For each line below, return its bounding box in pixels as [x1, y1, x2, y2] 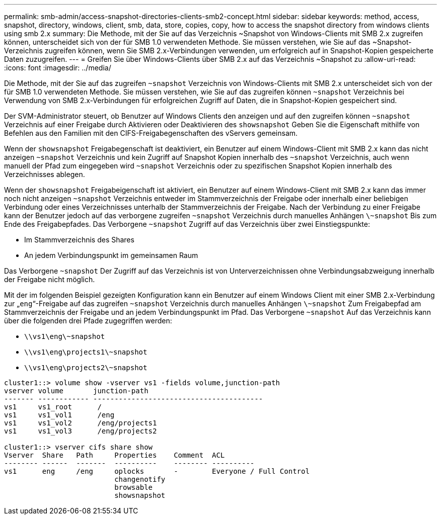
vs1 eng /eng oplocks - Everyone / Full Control [4, 467, 310, 475]
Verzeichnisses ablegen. [4, 170, 85, 179]
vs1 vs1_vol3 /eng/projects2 [4, 427, 157, 435]
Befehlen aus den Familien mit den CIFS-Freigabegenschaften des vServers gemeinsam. [4, 129, 298, 137]
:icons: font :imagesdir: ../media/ [4, 63, 111, 72]
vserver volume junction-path [4, 387, 149, 395]
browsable [114, 483, 153, 491]
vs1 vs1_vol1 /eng [4, 411, 115, 419]
